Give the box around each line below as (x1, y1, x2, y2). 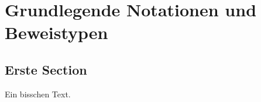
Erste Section (5, 60, 87, 78)
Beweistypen (5, 20, 108, 44)
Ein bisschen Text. (5, 87, 71, 100)
